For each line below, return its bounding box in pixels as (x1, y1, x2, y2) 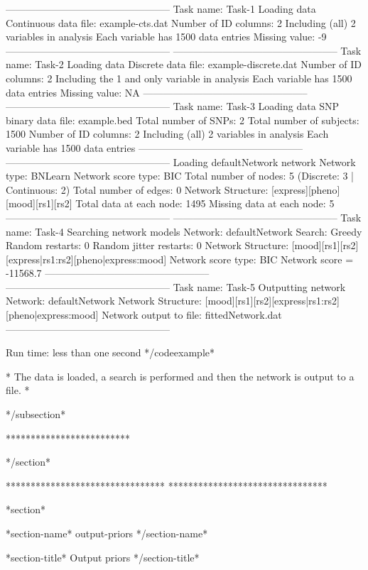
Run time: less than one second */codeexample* (6, 345, 215, 360)
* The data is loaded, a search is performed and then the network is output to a (6, 368, 355, 383)
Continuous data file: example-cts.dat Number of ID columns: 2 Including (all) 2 (6, 15, 356, 30)
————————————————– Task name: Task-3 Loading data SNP (6, 99, 340, 114)
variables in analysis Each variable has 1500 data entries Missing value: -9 (6, 29, 327, 44)
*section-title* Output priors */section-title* (6, 549, 200, 564)
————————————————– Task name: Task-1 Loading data (6, 1, 316, 16)
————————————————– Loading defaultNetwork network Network (6, 154, 356, 169)
